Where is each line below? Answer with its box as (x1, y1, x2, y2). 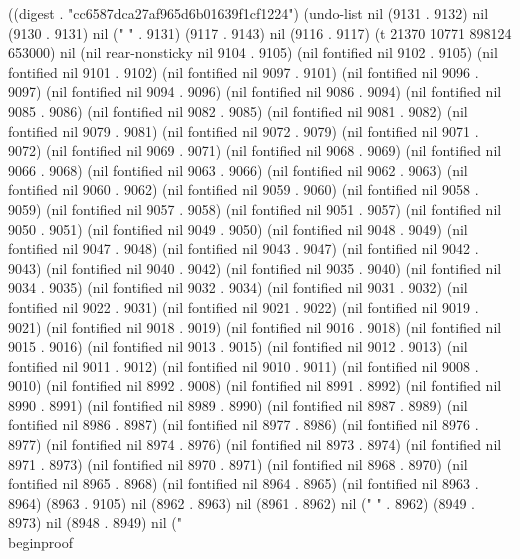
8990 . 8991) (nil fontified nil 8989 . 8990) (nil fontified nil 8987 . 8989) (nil (8, 394, 468, 415)
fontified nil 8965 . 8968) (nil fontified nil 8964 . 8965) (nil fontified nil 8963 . (8, 473, 479, 494)
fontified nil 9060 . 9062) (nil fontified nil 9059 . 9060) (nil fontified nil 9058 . (8, 179, 479, 200)
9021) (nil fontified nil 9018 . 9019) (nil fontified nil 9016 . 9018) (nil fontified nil (8, 316, 502, 337)
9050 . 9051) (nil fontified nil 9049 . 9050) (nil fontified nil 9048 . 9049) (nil (8, 218, 468, 239)
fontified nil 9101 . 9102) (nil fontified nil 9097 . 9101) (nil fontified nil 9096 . (8, 61, 479, 82)
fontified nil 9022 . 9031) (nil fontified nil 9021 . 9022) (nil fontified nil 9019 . (8, 296, 479, 317)
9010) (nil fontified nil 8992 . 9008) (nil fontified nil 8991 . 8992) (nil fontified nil (8, 375, 502, 396)
